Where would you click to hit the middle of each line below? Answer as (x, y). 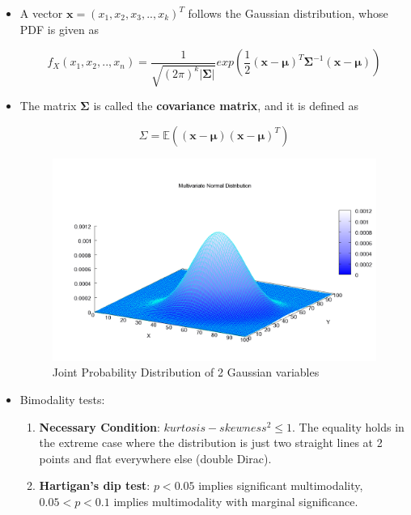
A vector (41, 13)
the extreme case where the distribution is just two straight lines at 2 (211, 443)
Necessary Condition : (100, 426)
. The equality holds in (348, 426)
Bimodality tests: (62, 400)
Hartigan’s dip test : (95, 485)
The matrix (48, 106)
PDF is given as (59, 29)
